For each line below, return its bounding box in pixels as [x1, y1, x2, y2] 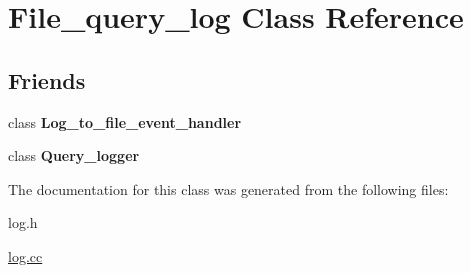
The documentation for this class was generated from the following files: [8, 178, 449, 199]
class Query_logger [8, 145, 140, 166]
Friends [8, 64, 86, 95]
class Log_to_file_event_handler [8, 111, 242, 132]
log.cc [8, 245, 43, 266]
